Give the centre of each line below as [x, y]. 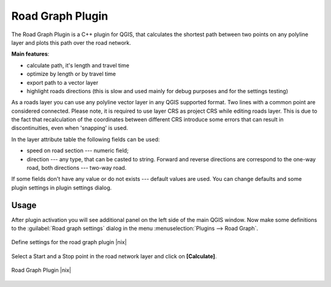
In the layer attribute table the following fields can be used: [86, 139]
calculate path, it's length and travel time [78, 65]
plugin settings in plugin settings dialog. [62, 188]
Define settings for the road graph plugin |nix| [69, 242]
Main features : [30, 54]
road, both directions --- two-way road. [77, 168]
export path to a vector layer [63, 82]
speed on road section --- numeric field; [78, 151]
